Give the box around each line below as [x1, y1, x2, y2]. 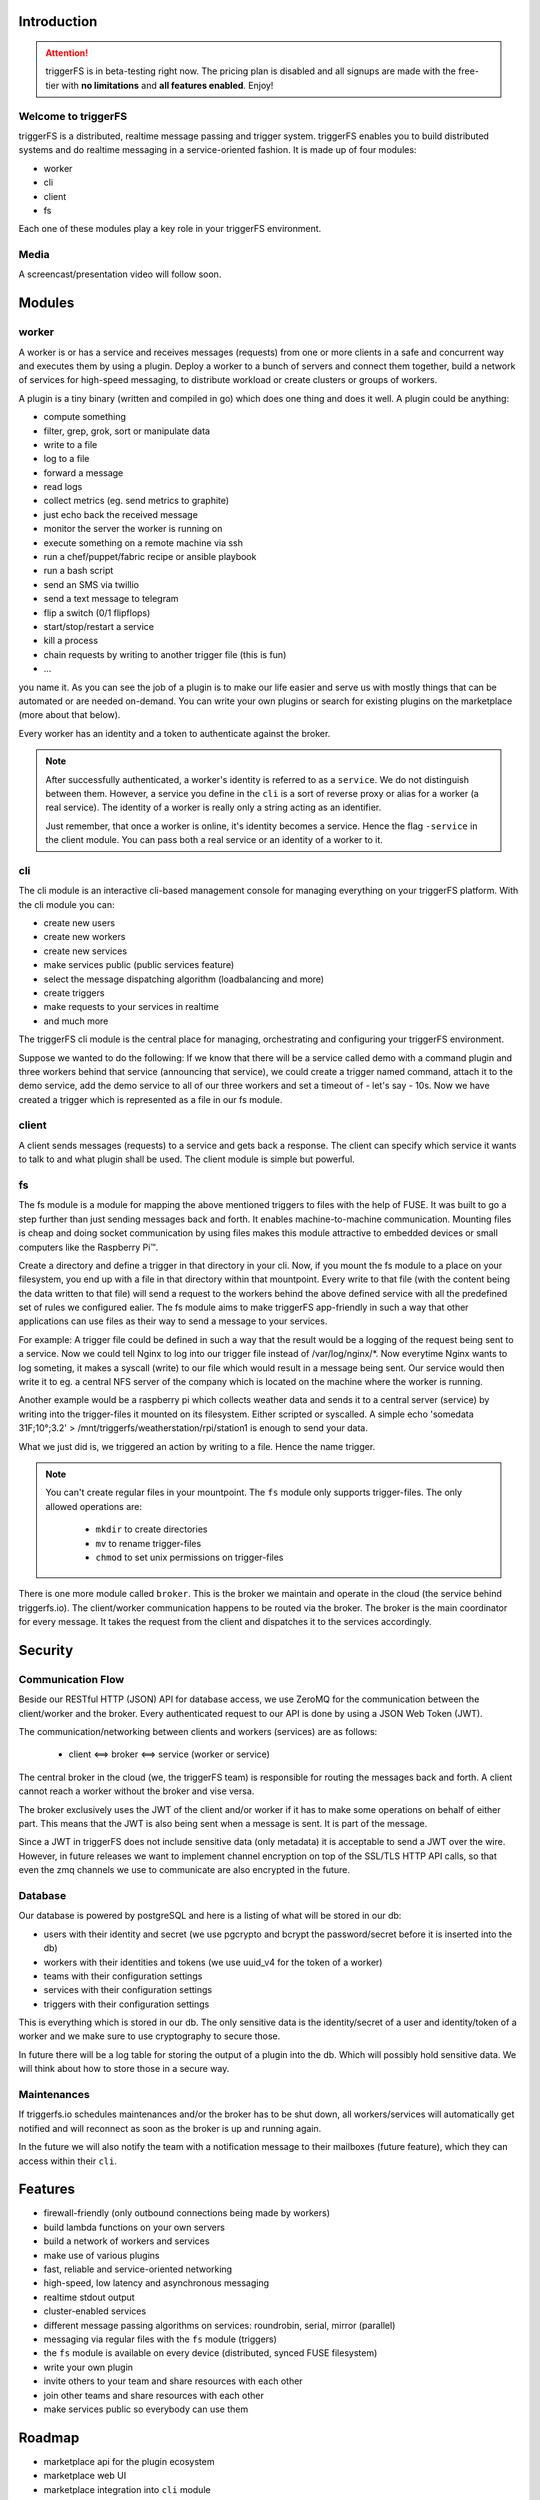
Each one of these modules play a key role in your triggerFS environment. [18, 223, 322, 235]
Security [18, 1641, 74, 1659]
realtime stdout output [43, 2291, 135, 2303]
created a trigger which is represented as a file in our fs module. [18, 1093, 283, 1105]
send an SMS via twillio [43, 578, 140, 590]
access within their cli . [18, 2155, 118, 2167]
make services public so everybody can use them [43, 2403, 249, 2415]
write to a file [43, 438, 98, 450]
